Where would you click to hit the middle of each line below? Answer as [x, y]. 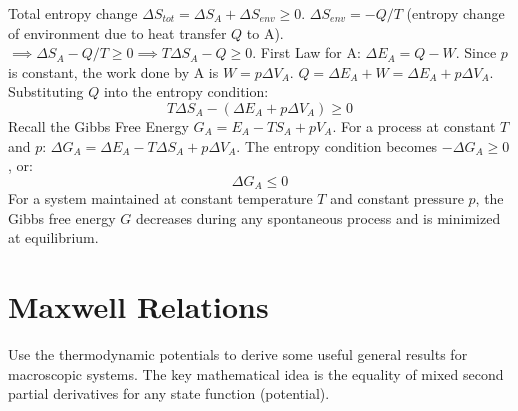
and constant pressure [397, 198]
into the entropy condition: [186, 91]
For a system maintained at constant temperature [160, 198]
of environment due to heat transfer [117, 32]
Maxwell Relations [138, 306]
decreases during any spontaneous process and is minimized [318, 217]
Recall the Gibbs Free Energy [98, 125]
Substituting [46, 91]
